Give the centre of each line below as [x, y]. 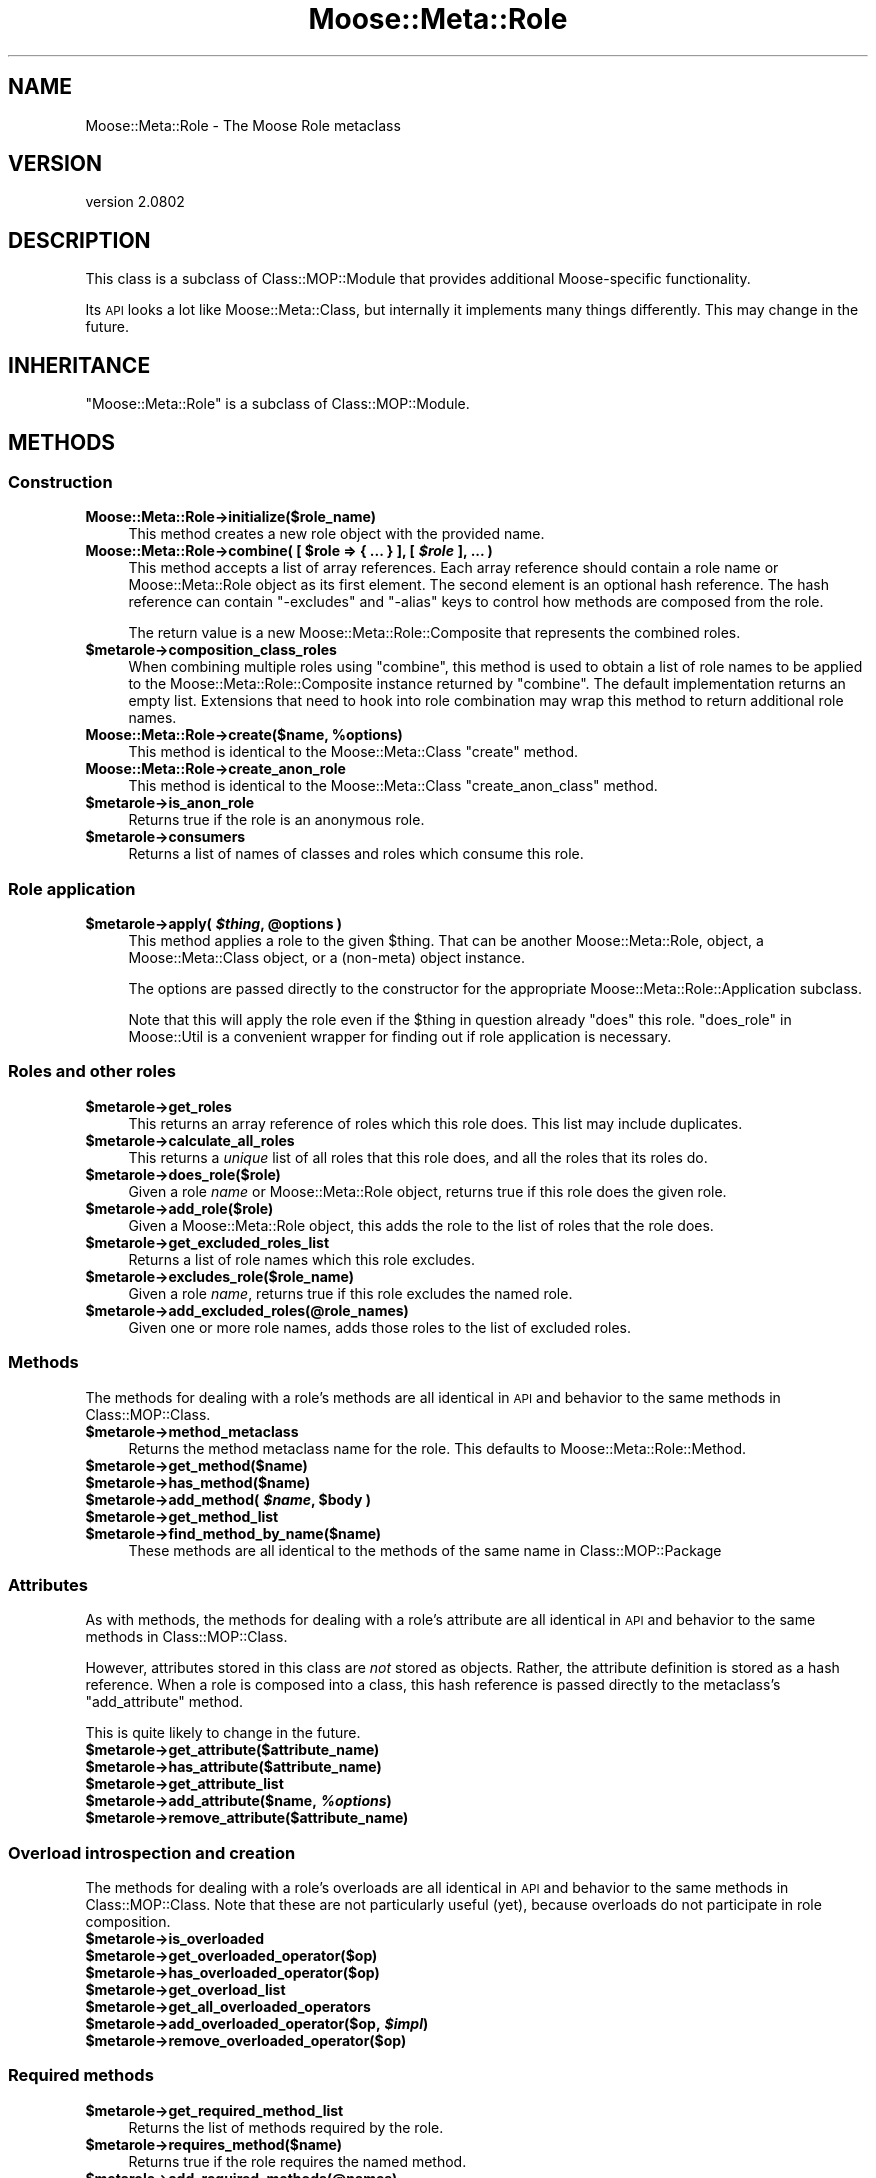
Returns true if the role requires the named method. [297, 2161]
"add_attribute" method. [164, 1702]
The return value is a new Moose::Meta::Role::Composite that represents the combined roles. [434, 633]
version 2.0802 [135, 202]
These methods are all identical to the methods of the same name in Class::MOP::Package [425, 1550]
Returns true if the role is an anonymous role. [276, 820]
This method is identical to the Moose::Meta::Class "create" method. [353, 752]
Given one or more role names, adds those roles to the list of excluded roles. [380, 1327]
